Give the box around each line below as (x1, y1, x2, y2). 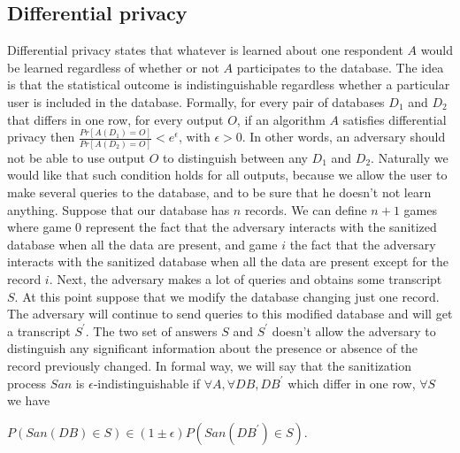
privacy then (7, 127, 75, 146)
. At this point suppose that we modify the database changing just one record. (14, 287, 440, 305)
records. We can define (244, 200, 367, 219)
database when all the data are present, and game (7, 234, 278, 253)
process (7, 373, 47, 392)
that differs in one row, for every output (7, 110, 224, 128)
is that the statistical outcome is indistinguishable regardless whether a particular (7, 75, 450, 94)
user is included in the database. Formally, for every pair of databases (7, 92, 385, 111)
